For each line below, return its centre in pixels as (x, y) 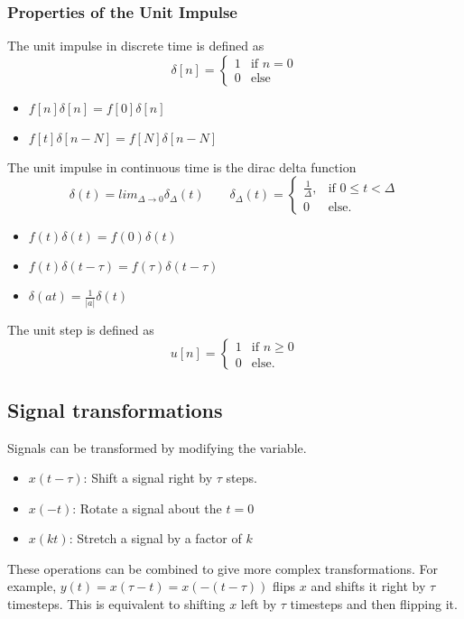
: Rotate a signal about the (147, 508)
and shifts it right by (368, 586)
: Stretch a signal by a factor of (155, 538)
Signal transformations (115, 409)
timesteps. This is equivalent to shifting (116, 604)
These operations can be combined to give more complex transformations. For (223, 568)
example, (32, 586)
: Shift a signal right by (148, 478)
